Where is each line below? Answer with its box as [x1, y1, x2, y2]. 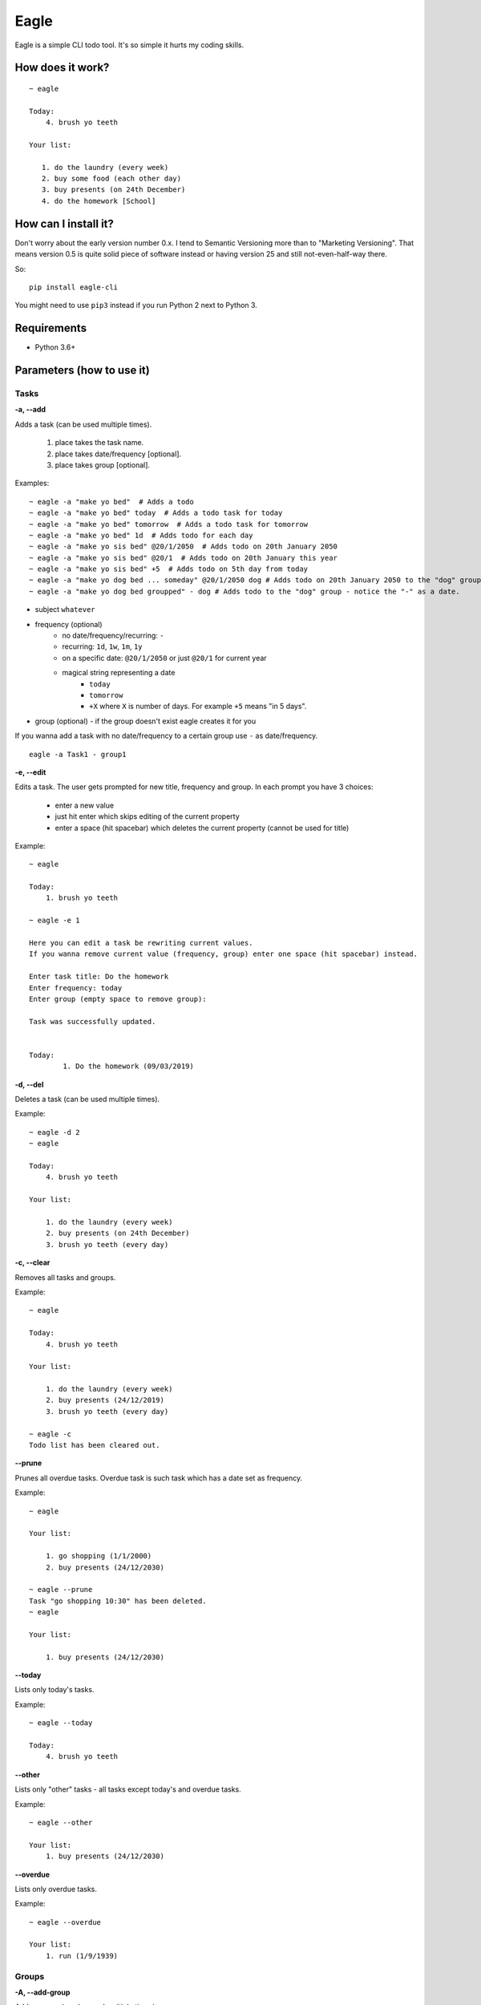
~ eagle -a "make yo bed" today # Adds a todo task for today [29, 508, 283, 517]
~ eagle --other [29, 1817, 93, 1827]
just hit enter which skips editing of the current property [55, 812, 240, 821]
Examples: [14, 478, 50, 488]
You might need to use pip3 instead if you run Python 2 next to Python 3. [14, 301, 258, 310]
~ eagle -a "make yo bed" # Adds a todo [29, 497, 194, 506]
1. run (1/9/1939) [45, 1951, 119, 1960]
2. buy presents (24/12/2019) [45, 1395, 164, 1405]
